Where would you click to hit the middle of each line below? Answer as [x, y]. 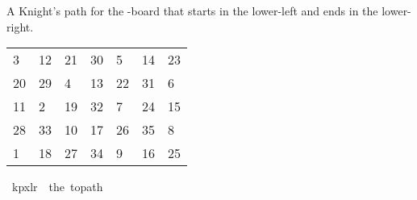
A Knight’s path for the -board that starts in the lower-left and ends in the [192, 10]
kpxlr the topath [57, 187]
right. [20, 26]
